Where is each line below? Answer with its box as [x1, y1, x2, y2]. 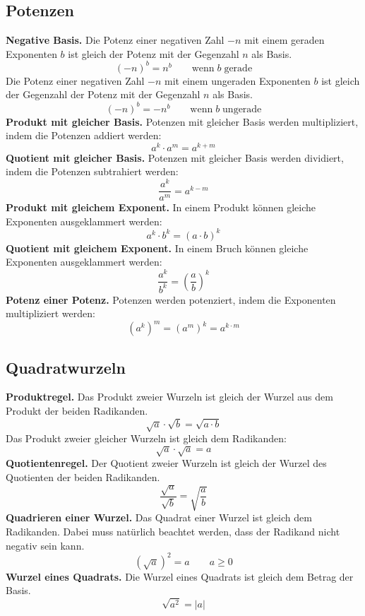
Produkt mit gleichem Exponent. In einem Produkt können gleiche [6, 200, 316, 215]
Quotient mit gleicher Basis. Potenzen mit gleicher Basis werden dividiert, [6, 150, 344, 165]
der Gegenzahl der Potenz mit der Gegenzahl [6, 87, 201, 102]
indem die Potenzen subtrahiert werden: [6, 164, 179, 179]
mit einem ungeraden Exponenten [164, 73, 311, 88]
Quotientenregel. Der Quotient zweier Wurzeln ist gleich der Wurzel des [6, 456, 327, 470]
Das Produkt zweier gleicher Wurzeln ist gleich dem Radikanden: [6, 431, 287, 446]
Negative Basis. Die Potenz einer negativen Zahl [6, 32, 225, 47]
